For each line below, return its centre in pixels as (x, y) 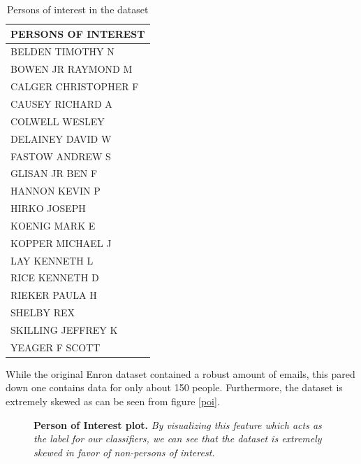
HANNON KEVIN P (56, 191)
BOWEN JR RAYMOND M (72, 69)
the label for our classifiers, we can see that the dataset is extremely (178, 438)
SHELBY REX (43, 312)
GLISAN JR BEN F (54, 173)
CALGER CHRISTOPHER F (75, 86)
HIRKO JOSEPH (48, 208)
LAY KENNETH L (52, 260)
